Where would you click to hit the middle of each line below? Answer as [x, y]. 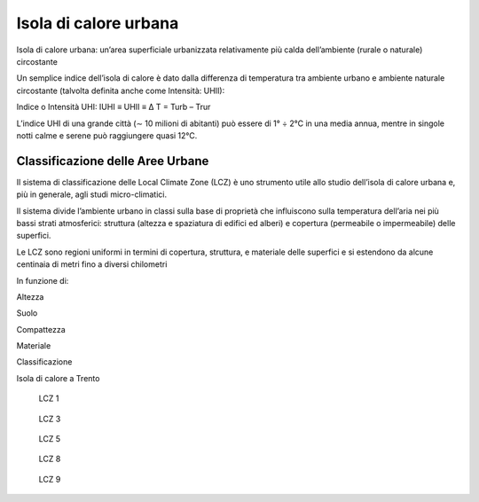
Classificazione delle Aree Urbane [113, 161]
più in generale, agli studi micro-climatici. [92, 194]
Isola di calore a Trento [58, 378]
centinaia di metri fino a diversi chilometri [92, 264]
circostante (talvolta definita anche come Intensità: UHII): [121, 90]
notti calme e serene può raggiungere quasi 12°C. [107, 135]
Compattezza [41, 329]
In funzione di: [43, 280]
